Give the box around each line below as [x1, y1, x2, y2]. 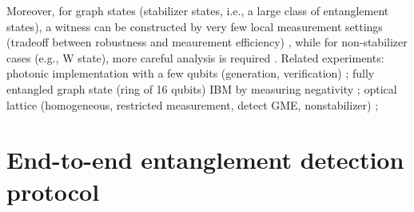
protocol [6, 174, 100, 207]
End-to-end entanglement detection [6, 143, 404, 176]
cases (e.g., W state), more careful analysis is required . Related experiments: [6, 49, 384, 66]
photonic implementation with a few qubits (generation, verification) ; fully [6, 65, 375, 82]
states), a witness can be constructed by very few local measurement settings [6, 18, 383, 34]
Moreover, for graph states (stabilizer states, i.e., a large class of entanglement [6, 2, 389, 18]
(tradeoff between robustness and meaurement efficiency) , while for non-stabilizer [6, 34, 408, 50]
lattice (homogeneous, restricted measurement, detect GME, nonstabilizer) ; [6, 96, 379, 113]
